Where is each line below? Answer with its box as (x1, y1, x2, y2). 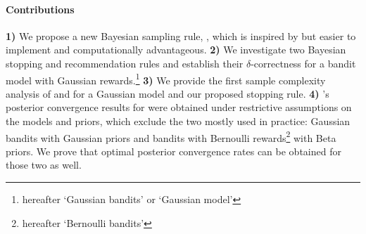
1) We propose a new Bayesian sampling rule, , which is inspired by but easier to (6, 28, 356, 43)
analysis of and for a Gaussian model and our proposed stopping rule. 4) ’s (6, 86, 329, 100)
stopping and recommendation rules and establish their (6, 56, 244, 70)
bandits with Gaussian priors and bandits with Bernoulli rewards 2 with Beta (6, 128, 336, 145)
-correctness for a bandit (251, 56, 356, 70)
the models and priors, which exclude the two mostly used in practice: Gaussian (6, 114, 351, 129)
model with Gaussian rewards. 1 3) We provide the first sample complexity (6, 70, 326, 87)
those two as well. (6, 157, 82, 172)
